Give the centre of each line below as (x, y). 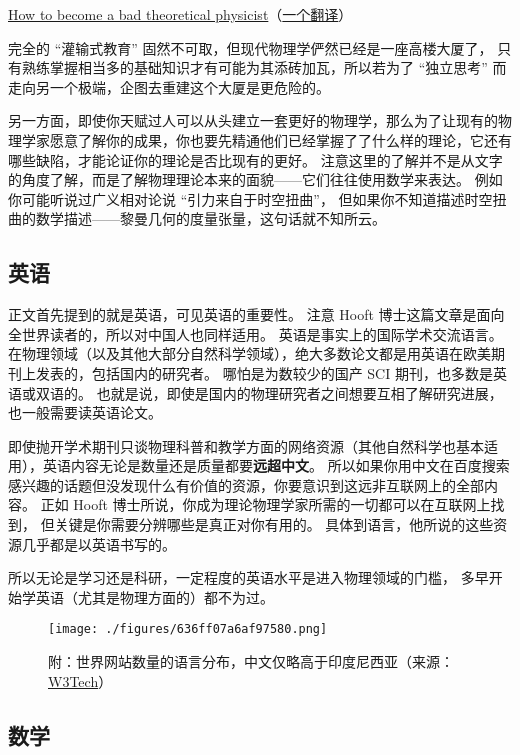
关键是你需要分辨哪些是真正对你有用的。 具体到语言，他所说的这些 (274, 524)
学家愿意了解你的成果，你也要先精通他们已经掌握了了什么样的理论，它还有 (266, 139)
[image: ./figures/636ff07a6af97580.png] (188, 629)
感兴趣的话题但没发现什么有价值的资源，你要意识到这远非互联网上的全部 (246, 484)
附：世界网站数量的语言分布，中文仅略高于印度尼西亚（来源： (251, 661)
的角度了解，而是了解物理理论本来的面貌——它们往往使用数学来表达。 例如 (255, 179)
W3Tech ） (80, 680)
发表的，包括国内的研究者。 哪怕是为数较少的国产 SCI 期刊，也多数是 (264, 372)
